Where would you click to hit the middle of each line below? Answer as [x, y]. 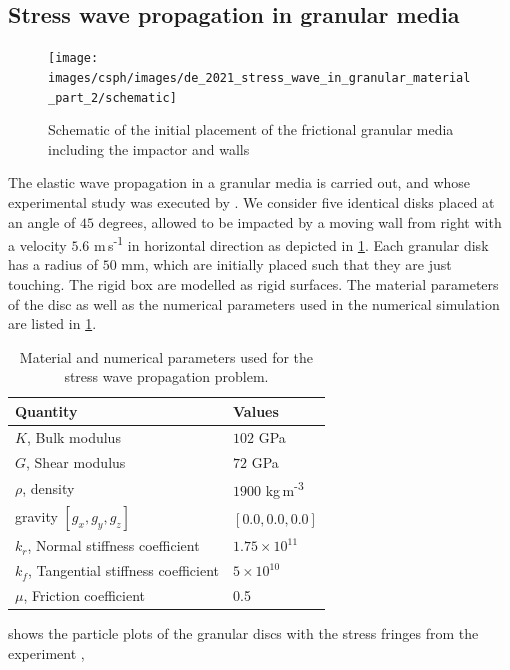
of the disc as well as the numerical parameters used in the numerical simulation [254, 303]
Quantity [46, 410]
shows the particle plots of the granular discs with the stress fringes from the [243, 633]
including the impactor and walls [149, 148]
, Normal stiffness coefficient [113, 545]
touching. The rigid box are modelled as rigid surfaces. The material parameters [253, 283]
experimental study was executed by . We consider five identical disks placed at [251, 201]
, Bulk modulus [73, 436]
